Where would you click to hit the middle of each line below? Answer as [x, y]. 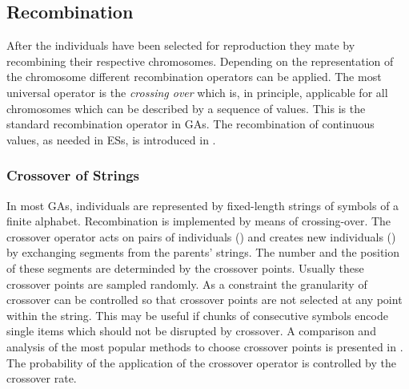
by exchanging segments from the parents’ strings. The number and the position [203, 252]
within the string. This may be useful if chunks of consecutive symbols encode [197, 315]
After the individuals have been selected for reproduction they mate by [181, 45]
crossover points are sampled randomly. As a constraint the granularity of [187, 284]
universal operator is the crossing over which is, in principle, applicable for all [197, 92]
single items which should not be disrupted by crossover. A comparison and [191, 331]
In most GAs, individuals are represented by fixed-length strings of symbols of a [203, 205]
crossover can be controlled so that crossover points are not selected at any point [204, 300]
